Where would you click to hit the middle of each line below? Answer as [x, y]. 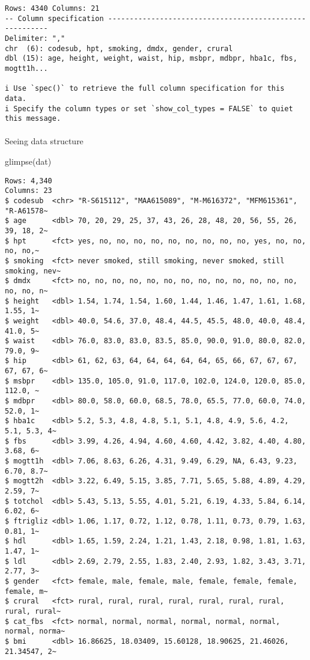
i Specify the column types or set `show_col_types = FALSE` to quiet [149, 108]
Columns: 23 [29, 191]
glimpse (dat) [28, 161]
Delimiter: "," [35, 38]
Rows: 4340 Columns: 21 [52, 8]
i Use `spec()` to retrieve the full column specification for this [145, 89]
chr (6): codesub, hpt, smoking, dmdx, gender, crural [119, 48]
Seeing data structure [44, 141]
